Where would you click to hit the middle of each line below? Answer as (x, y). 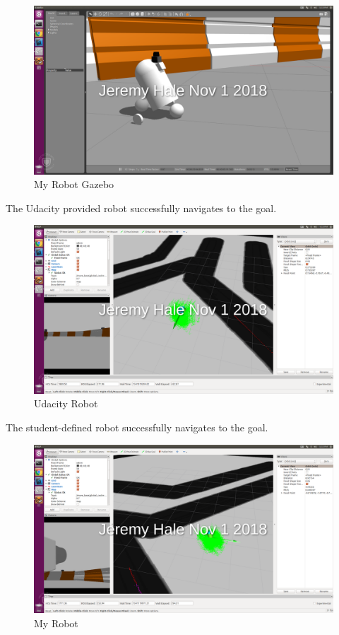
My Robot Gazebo (74, 184)
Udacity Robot (66, 403)
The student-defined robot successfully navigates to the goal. (137, 427)
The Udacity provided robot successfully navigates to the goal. (141, 208)
